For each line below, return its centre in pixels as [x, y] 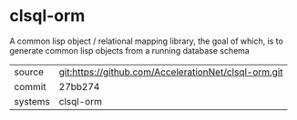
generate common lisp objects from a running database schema [130, 50]
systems [32, 101]
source [29, 72]
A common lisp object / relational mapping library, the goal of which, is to [147, 41]
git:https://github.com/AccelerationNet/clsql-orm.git [171, 72]
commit [30, 86]
